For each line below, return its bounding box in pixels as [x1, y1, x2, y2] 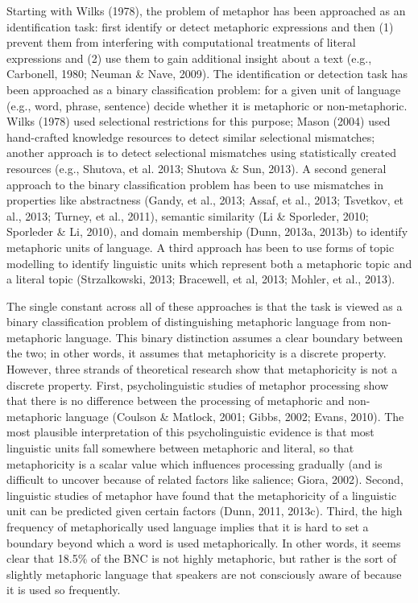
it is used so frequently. [6, 581, 121, 598]
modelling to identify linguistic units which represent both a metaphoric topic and [6, 254, 412, 271]
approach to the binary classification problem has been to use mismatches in [6, 176, 384, 192]
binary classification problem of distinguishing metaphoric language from [6, 313, 366, 330]
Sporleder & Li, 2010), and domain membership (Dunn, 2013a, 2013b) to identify [6, 223, 408, 240]
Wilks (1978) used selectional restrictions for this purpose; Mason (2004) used [6, 113, 391, 130]
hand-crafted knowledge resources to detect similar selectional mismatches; [6, 128, 375, 145]
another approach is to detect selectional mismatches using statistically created [6, 144, 396, 161]
